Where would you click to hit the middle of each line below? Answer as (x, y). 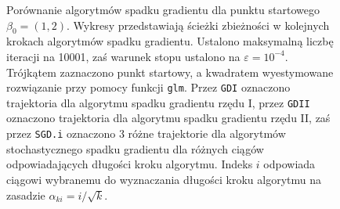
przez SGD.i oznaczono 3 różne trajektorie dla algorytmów (146, 133)
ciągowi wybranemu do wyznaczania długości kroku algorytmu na (164, 179)
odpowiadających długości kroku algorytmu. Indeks (130, 164)
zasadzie (26, 195)
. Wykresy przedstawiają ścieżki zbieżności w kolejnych (198, 25)
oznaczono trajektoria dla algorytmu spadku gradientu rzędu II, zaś (168, 118)
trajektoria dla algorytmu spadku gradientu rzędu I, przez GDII (158, 102)
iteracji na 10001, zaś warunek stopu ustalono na (123, 56)
